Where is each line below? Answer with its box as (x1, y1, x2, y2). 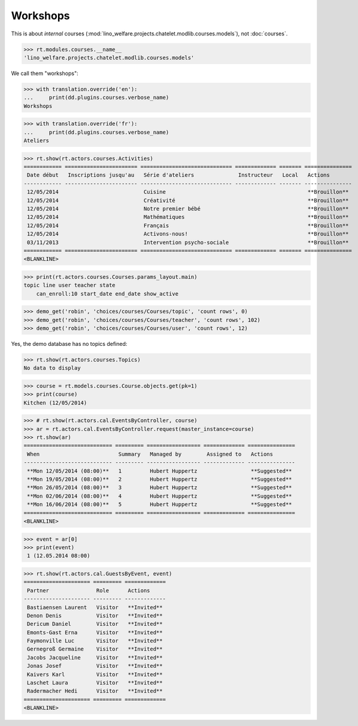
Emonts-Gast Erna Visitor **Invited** (27, 629, 163, 635)
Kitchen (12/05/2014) (23, 399, 87, 406)
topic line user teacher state (23, 282, 116, 289)
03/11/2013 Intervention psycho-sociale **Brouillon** (27, 239, 349, 246)
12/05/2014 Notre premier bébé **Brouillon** (27, 205, 349, 212)
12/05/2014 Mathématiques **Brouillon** (27, 213, 349, 221)
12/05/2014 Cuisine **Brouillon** (27, 189, 349, 195)
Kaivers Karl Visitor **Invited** (27, 671, 163, 677)
